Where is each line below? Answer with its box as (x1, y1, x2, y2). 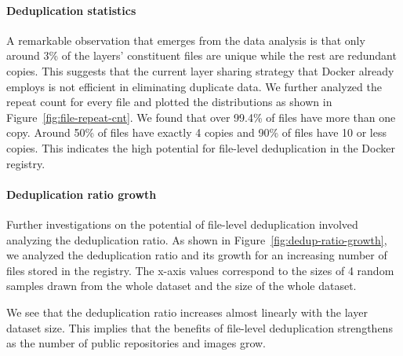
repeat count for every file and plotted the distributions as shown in (6, 94, 332, 110)
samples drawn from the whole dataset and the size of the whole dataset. (6, 277, 357, 294)
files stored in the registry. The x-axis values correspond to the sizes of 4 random (6, 262, 394, 278)
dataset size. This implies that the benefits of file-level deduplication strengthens (6, 319, 393, 336)
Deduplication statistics (6, 2, 136, 18)
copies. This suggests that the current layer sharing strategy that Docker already (6, 62, 394, 79)
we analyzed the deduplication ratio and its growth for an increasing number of (6, 247, 387, 263)
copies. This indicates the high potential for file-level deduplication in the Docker (6, 139, 395, 156)
